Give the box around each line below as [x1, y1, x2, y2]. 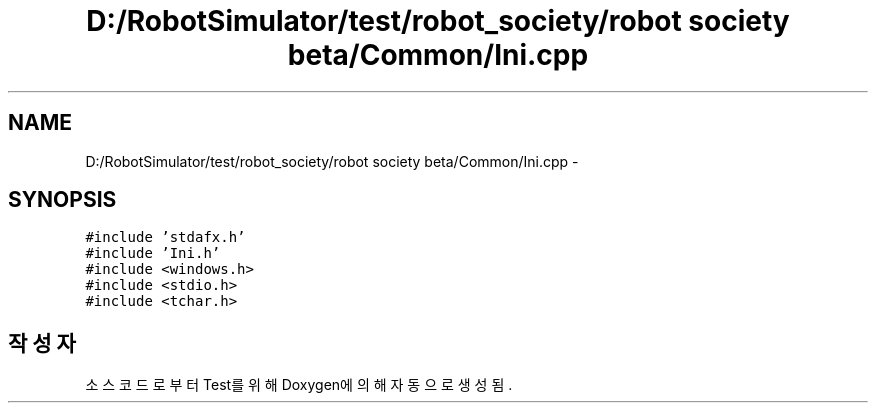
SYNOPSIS [8, 187, 117, 213]
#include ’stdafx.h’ [85, 229, 246, 246]
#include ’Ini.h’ [85, 245, 221, 262]
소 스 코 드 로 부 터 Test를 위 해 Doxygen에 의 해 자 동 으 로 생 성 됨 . [85, 376, 513, 394]
